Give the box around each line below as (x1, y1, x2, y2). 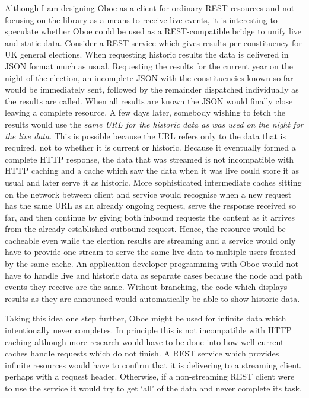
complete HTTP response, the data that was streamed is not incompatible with (5, 152, 294, 165)
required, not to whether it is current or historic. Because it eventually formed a (5, 141, 296, 154)
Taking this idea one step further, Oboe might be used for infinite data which (5, 312, 286, 324)
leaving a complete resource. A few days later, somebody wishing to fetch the (5, 106, 285, 119)
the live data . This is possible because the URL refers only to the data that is (5, 129, 286, 142)
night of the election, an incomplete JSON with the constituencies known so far (5, 71, 294, 84)
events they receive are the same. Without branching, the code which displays (5, 281, 288, 293)
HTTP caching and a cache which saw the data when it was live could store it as (5, 164, 299, 177)
